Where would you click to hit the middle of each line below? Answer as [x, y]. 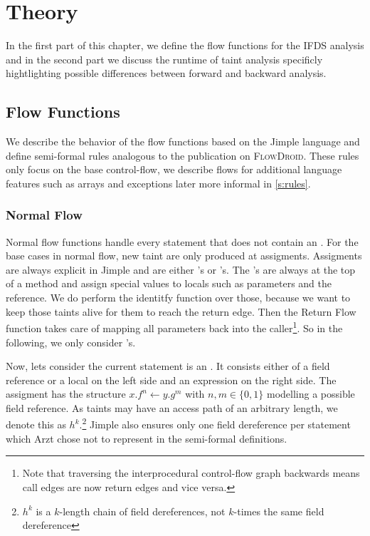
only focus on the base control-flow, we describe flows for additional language [174, 169]
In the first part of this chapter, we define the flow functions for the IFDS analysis [185, 45]
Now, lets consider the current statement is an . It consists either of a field [168, 366]
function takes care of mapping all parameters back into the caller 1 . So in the [174, 327]
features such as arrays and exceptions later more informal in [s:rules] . [158, 183]
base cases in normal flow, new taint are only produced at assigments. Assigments [184, 256]
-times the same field [279, 511]
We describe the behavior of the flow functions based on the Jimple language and [183, 141]
